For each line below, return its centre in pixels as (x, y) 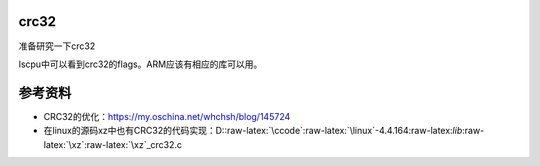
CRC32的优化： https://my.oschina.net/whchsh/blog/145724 (167, 116)
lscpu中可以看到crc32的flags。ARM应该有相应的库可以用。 (140, 64)
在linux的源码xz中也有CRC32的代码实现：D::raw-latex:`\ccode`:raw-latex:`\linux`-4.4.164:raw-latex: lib (253, 131)
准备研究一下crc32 (57, 46)
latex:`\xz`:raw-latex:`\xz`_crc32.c (113, 144)
